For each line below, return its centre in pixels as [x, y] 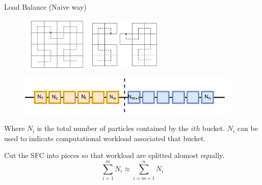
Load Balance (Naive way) [45, 7]
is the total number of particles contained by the [113, 128]
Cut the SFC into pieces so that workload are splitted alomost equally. [114, 155]
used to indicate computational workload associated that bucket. [105, 138]
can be [247, 128]
